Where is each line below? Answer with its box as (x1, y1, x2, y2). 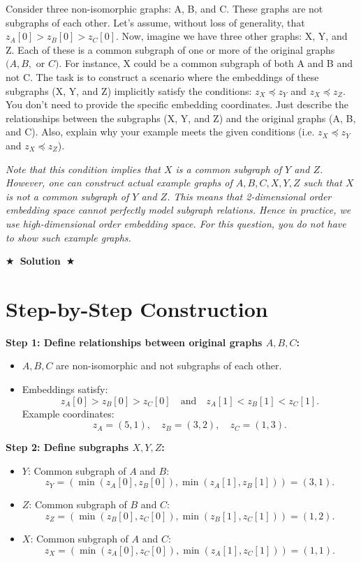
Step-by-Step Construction (6, 294, 268, 323)
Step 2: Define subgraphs (6, 440, 129, 454)
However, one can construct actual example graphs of (6, 175, 233, 190)
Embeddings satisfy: (22, 382, 108, 396)
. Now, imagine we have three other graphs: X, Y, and (115, 29, 348, 43)
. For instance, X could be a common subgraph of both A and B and (59, 56, 353, 71)
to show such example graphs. (6, 230, 131, 244)
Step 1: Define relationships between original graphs (6, 334, 263, 349)
